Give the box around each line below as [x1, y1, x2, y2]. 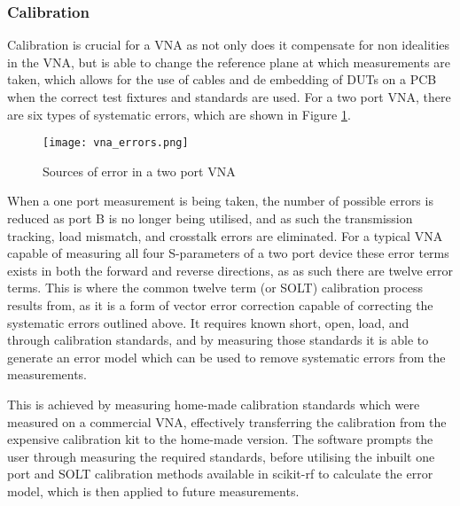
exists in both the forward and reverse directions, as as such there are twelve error [7, 261, 453, 279]
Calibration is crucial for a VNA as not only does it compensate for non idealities [7, 35, 450, 54]
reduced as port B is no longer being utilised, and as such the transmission [7, 209, 413, 228]
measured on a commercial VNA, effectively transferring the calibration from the [7, 412, 447, 431]
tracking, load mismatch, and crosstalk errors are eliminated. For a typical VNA [7, 226, 443, 245]
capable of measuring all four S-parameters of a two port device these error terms [7, 244, 449, 262]
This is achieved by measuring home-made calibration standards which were [7, 394, 420, 413]
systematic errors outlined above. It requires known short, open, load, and [7, 313, 409, 331]
